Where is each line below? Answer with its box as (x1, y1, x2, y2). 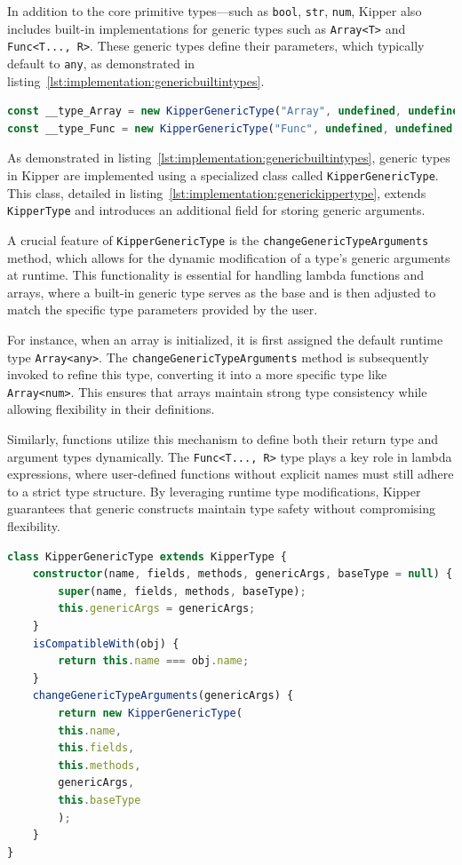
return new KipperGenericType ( (58, 707, 243, 719)
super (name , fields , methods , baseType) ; (58, 584, 307, 598)
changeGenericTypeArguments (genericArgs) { (32, 689, 294, 702)
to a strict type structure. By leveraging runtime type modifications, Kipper (7, 481, 421, 500)
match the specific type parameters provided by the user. (7, 300, 318, 319)
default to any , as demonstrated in (7, 53, 195, 72)
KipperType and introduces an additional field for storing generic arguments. (7, 201, 426, 219)
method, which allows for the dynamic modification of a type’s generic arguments (7, 248, 450, 266)
